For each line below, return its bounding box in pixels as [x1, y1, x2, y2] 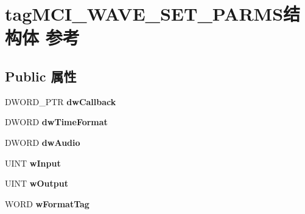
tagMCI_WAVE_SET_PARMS [5, 1, 284, 26]
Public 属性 [5, 66, 77, 85]
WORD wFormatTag [5, 197, 89, 210]
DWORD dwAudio [5, 136, 80, 148]
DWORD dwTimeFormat [5, 116, 108, 128]
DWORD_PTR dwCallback [5, 95, 116, 108]
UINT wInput [5, 156, 61, 169]
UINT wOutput [5, 177, 68, 190]
